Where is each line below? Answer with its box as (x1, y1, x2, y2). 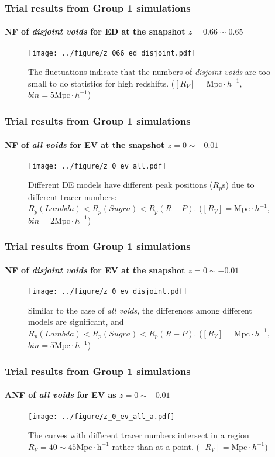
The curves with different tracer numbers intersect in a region (28, 429, 249, 441)
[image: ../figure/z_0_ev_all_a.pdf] (28, 412, 175, 421)
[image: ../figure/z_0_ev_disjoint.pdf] (28, 287, 188, 296)
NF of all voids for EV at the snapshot (5, 138, 165, 150)
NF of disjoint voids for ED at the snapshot (5, 25, 185, 37)
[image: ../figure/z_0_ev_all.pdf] (28, 162, 167, 170)
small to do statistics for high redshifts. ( (28, 77, 175, 89)
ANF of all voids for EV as (5, 389, 116, 401)
